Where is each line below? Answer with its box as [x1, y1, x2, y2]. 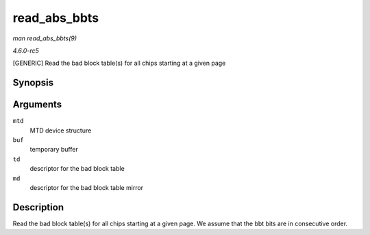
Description [12, 202, 64, 213]
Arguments [12, 99, 62, 111]
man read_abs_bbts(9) [12, 34, 77, 42]
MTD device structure [29, 126, 92, 135]
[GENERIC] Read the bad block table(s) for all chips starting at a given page [12, 59, 226, 68]
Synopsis [12, 77, 54, 89]
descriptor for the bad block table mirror [29, 183, 144, 191]
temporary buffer [29, 146, 78, 154]
